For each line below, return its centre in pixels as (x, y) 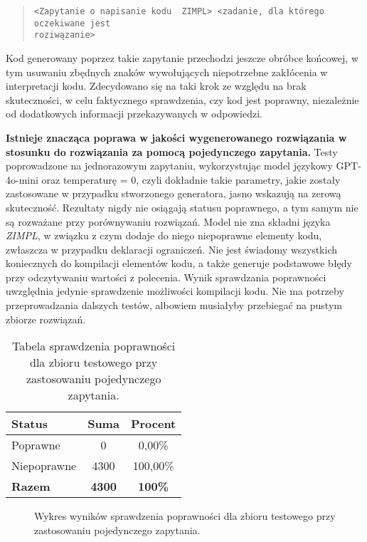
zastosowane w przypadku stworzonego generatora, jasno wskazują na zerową (174, 193)
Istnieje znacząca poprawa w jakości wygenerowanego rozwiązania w (176, 137)
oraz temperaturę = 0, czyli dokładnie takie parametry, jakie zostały (191, 179)
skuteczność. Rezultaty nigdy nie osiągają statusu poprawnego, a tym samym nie (182, 207)
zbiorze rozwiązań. (46, 319)
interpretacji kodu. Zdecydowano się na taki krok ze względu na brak (156, 86)
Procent (153, 424)
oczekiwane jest (72, 23)
